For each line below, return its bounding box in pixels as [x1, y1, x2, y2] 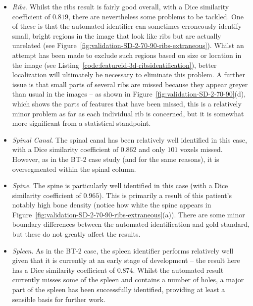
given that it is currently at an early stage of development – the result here [12, 255, 240, 265]
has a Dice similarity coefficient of [12, 264, 115, 275]
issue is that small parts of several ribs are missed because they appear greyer [12, 79, 248, 89]
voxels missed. [180, 144, 223, 154]
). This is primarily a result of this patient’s [99, 190, 232, 200]
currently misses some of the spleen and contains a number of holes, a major [12, 274, 244, 285]
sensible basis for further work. [12, 294, 105, 304]
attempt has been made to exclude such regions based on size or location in [12, 50, 242, 60]
